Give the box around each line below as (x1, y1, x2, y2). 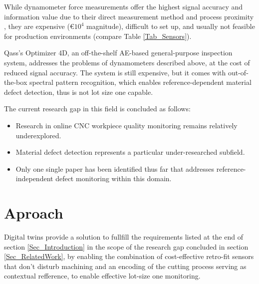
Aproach (4, 203, 63, 223)
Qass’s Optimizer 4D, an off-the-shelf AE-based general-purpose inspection (4, 47, 233, 58)
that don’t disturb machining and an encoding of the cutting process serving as (4, 261, 247, 271)
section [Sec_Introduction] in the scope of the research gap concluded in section (4, 241, 249, 252)
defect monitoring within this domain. (55, 173, 172, 184)
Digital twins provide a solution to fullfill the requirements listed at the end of (4, 232, 243, 242)
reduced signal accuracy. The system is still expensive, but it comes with (4, 67, 226, 77)
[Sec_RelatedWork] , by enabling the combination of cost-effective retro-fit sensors (4, 251, 254, 262)
